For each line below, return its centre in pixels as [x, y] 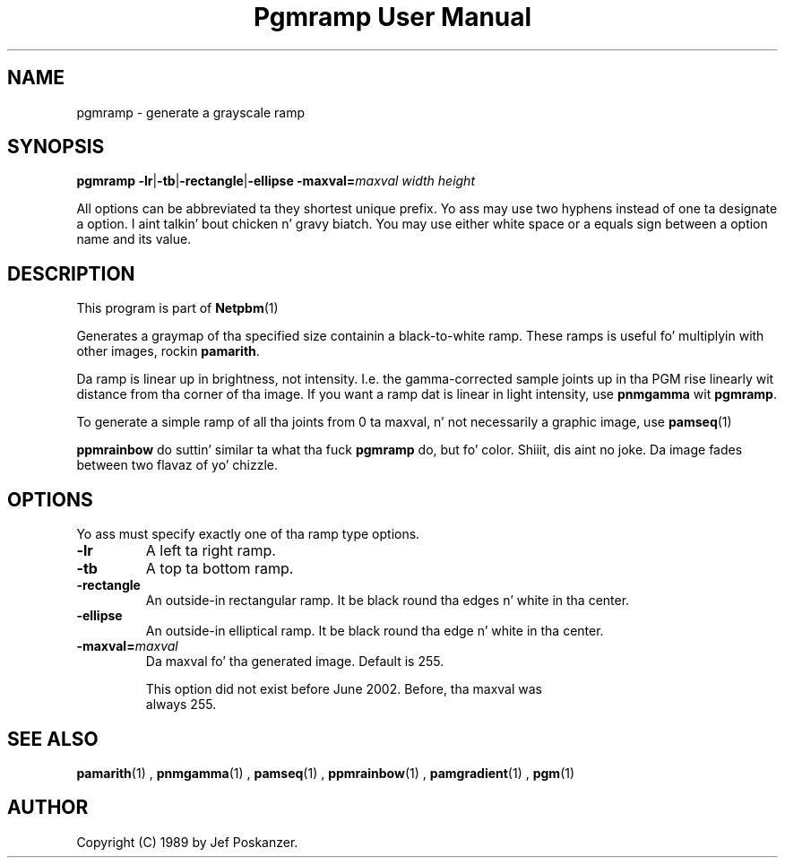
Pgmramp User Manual [392, 17]
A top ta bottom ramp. [220, 569]
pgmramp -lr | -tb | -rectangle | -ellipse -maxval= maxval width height [276, 181]
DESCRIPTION [71, 273]
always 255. [181, 705]
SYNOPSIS [56, 147]
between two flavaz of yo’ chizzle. [177, 465]
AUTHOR [48, 808]
